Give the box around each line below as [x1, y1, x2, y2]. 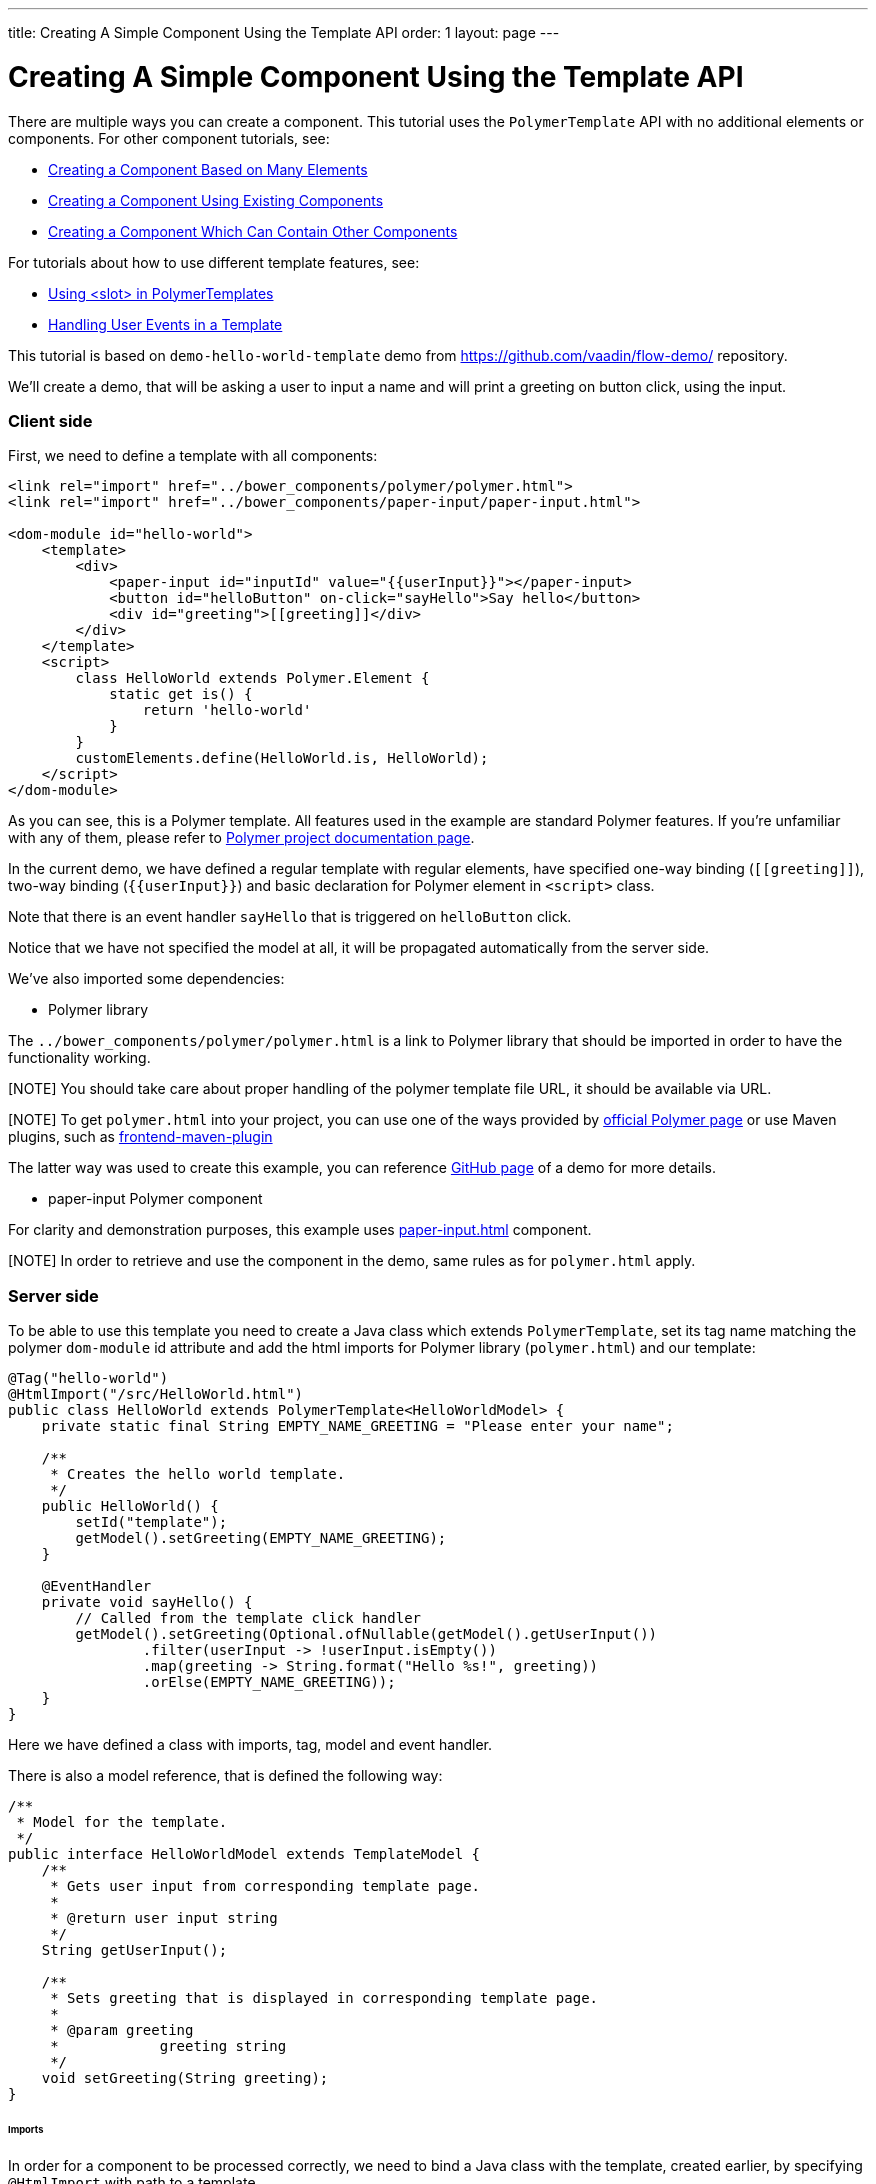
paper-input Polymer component [48, 1190, 263, 1208]
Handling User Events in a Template [48, 315, 283, 333]
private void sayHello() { [41, 1594, 253, 1610]
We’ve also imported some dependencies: [8, 970, 285, 988]
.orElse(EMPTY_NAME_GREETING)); [142, 1674, 396, 1690]
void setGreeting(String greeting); [41, 2070, 329, 2086]
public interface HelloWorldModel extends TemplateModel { [8, 1846, 481, 1862]
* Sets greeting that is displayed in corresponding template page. [50, 1990, 599, 2006]
